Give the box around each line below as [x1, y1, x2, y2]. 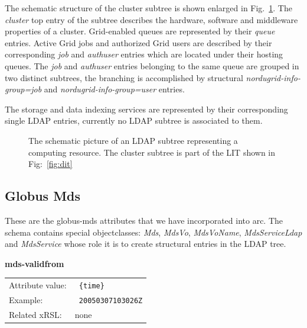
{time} [79, 282, 104, 291]
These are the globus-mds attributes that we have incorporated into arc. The [5, 214, 283, 226]
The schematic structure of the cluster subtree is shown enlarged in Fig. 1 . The [5, 2, 292, 14]
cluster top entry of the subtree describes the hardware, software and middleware [5, 13, 298, 25]
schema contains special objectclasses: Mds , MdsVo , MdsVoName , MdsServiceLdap [5, 226, 302, 238]
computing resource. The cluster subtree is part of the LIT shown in [28, 146, 276, 158]
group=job [5, 83, 42, 95]
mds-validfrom [5, 257, 64, 269]
